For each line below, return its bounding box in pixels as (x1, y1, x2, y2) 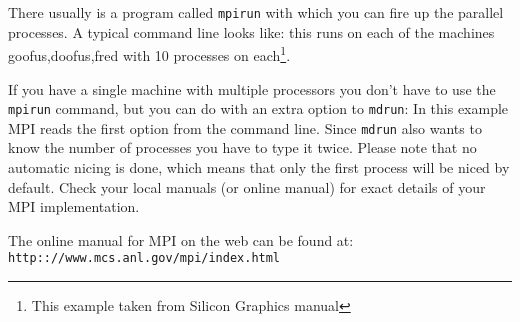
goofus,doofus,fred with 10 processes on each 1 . (8, 42, 291, 65)
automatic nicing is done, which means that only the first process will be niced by (8, 157, 510, 177)
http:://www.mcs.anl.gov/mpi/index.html (8, 251, 281, 266)
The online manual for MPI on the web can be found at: (8, 229, 354, 250)
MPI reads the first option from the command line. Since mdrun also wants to (8, 117, 482, 138)
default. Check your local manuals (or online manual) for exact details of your (8, 176, 486, 197)
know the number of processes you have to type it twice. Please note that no (8, 137, 477, 158)
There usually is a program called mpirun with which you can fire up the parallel (8, 2, 504, 22)
